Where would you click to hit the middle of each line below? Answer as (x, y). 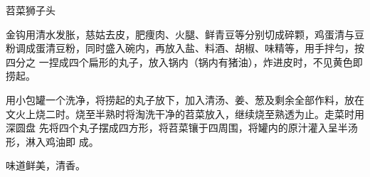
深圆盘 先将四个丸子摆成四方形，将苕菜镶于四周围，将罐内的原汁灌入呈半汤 (182, 128)
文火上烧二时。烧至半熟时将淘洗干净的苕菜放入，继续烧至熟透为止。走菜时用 (185, 113)
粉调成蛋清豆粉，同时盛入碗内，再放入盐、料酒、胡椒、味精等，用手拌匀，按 (185, 48)
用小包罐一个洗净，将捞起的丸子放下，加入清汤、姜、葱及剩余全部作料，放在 (185, 99)
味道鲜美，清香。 (46, 165)
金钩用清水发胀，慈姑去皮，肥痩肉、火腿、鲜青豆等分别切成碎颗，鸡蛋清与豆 (185, 34)
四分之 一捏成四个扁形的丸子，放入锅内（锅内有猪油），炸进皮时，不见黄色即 (184, 61)
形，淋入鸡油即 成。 (52, 141)
